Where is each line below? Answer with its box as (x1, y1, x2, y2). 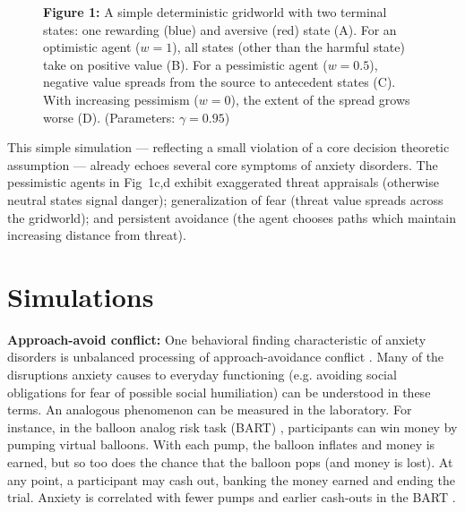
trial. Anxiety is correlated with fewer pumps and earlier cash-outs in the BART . (7, 488, 456, 507)
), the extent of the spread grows (230, 90, 410, 108)
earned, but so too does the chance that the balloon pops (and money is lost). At (7, 453, 453, 471)
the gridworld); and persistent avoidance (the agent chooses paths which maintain (7, 208, 457, 226)
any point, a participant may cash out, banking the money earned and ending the (7, 470, 455, 489)
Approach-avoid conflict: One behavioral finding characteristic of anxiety (7, 329, 426, 348)
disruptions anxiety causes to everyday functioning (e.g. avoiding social (7, 365, 397, 384)
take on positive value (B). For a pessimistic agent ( (43, 55, 328, 73)
